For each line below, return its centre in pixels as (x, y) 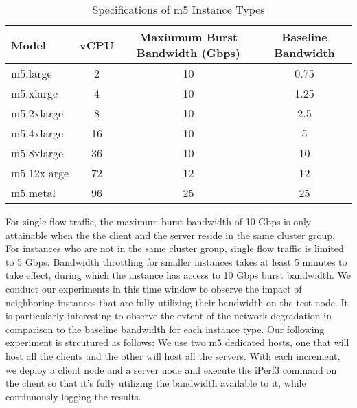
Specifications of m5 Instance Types (178, 9)
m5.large (32, 73)
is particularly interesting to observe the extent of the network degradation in (169, 316)
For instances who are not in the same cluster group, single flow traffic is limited (175, 248)
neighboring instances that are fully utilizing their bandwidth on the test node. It (177, 302)
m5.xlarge (35, 93)
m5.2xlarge (37, 113)
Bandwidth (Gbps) (188, 53)
